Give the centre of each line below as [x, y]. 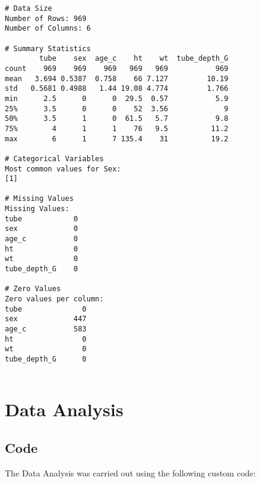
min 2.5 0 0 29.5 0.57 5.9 [117, 98]
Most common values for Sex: [63, 169]
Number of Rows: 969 [46, 18]
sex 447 [46, 319]
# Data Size [29, 8]
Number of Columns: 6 [48, 29]
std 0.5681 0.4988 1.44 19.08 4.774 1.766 [117, 89]
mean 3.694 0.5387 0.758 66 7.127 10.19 [117, 78]
